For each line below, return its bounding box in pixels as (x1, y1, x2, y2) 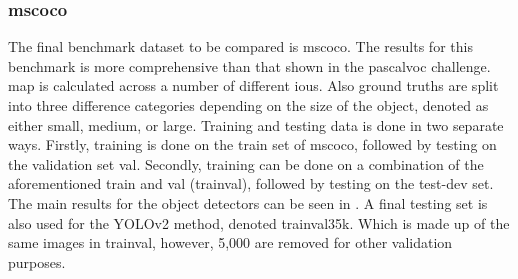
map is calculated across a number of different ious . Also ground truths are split (8, 75, 499, 96)
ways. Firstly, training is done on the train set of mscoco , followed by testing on (8, 134, 497, 155)
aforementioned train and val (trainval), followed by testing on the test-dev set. (8, 173, 494, 194)
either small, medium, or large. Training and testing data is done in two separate (8, 114, 504, 135)
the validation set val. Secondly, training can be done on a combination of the (8, 153, 484, 174)
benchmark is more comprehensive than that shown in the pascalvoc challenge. (8, 55, 491, 76)
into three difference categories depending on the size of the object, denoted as (8, 95, 489, 115)
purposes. (8, 251, 66, 272)
